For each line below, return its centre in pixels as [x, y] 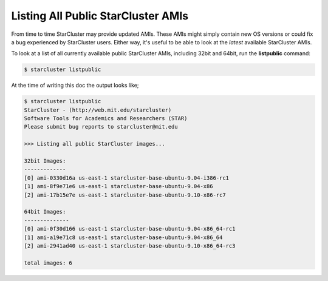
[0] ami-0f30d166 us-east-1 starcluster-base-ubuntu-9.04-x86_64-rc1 [130, 229]
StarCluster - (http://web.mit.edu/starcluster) [98, 110]
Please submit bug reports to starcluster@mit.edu [101, 127]
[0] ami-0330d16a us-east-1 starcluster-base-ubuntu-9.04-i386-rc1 [127, 178]
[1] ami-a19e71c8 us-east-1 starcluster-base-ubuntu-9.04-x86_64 [123, 237]
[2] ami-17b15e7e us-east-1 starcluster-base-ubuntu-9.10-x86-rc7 [125, 195]
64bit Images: [45, 212]
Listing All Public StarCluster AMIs [100, 16]
